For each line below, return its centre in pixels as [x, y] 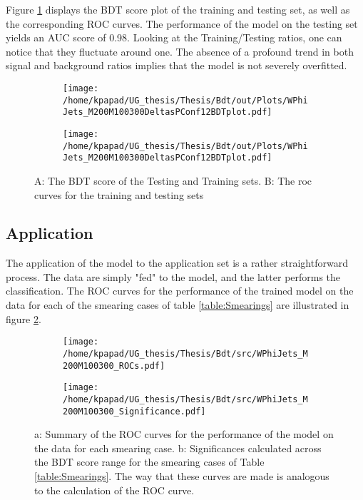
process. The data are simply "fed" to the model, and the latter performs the [173, 276]
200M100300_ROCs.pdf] [114, 366]
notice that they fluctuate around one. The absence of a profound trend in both [180, 51]
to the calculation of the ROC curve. [114, 490]
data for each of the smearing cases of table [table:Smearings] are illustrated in [178, 305]
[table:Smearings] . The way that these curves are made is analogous [182, 475]
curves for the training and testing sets [119, 194]
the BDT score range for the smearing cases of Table [149, 462]
